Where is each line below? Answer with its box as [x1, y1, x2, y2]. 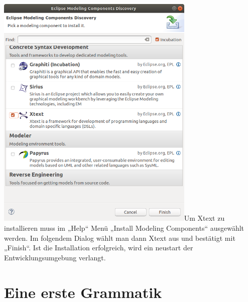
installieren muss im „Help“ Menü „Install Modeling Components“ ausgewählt [4, 223, 244, 233]
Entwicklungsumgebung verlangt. [4, 252, 106, 262]
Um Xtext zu [184, 213, 225, 223]
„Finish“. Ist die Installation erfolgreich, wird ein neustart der [4, 242, 193, 253]
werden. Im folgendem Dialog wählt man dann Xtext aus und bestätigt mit [4, 232, 235, 243]
